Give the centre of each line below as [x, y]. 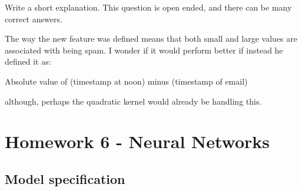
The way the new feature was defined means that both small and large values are [151, 38]
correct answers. [34, 19]
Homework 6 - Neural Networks [137, 141]
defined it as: [28, 61]
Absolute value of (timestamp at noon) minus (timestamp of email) [126, 81]
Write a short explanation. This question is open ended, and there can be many [148, 7]
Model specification [65, 178]
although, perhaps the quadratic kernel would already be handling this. [133, 101]
